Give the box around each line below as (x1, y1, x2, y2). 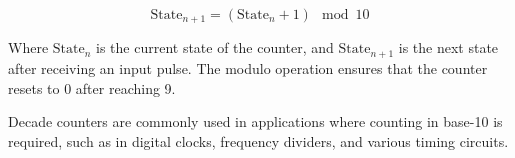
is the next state (398, 37, 499, 58)
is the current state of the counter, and (96, 37, 334, 58)
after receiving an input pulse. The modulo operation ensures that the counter (8, 57, 488, 78)
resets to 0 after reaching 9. (8, 77, 176, 98)
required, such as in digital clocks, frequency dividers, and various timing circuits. (8, 130, 509, 151)
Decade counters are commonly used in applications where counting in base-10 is (8, 111, 503, 132)
